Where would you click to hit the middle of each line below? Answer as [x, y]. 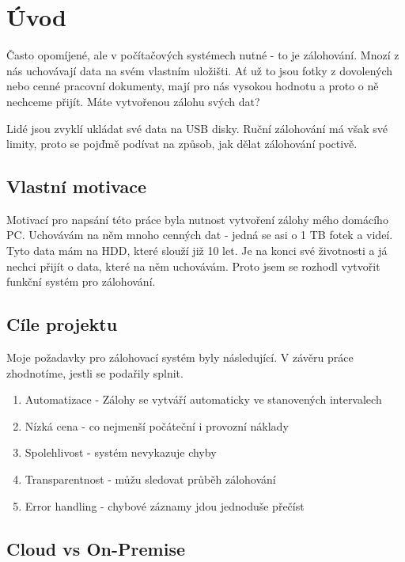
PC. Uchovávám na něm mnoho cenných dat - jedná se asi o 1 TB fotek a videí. [200, 235]
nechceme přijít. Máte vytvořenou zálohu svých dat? [133, 101]
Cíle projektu [62, 324]
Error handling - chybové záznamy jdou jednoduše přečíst [165, 505]
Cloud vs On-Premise [96, 548]
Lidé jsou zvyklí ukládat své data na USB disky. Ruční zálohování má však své [197, 128]
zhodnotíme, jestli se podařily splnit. [95, 372]
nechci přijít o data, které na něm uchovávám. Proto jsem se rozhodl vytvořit [193, 266]
